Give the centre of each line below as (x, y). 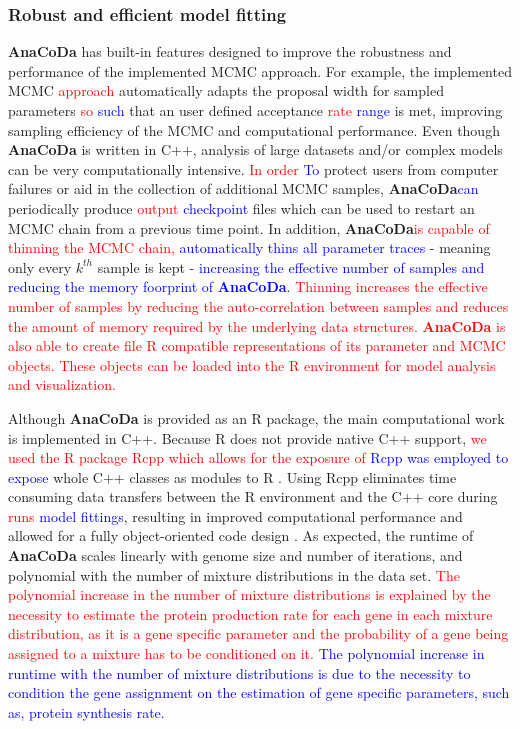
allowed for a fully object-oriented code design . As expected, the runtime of (241, 535)
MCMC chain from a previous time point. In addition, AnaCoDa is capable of (249, 227)
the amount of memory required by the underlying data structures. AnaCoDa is (257, 325)
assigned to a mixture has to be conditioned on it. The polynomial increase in (246, 653)
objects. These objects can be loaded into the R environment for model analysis (252, 364)
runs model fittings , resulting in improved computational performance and (235, 515)
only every (40, 266)
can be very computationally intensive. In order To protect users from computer (253, 168)
